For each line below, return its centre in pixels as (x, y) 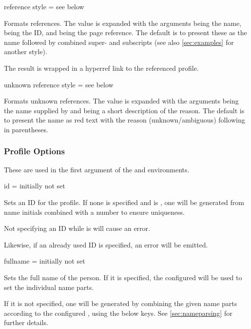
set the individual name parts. (49, 287)
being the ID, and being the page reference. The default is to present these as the (125, 32)
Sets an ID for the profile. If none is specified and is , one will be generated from (124, 202)
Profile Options (34, 151)
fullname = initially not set (45, 261)
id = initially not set (35, 186)
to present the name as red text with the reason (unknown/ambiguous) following (125, 120)
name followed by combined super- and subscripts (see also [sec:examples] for (119, 42)
